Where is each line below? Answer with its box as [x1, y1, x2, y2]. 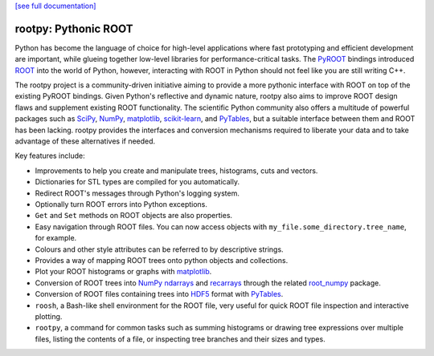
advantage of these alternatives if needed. [14, 136, 156, 146]
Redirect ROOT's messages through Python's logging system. [35, 188, 240, 198]
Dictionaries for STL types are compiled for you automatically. [35, 177, 240, 187]
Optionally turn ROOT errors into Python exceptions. [35, 199, 208, 208]
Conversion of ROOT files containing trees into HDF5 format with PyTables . [35, 289, 284, 299]
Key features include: [14, 151, 85, 160]
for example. [35, 233, 77, 243]
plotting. [35, 311, 63, 321]
